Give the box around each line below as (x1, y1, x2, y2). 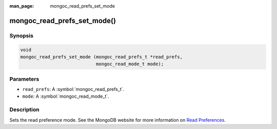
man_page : (9, 3, 34, 9)
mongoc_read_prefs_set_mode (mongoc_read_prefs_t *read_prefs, (20, 54, 183, 60)
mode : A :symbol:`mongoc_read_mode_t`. (22, 93, 110, 100)
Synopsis (9, 32, 33, 39)
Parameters (9, 75, 39, 82)
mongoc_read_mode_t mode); (95, 61, 164, 67)
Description (9, 106, 39, 113)
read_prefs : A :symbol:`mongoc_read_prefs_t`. (22, 86, 125, 93)
